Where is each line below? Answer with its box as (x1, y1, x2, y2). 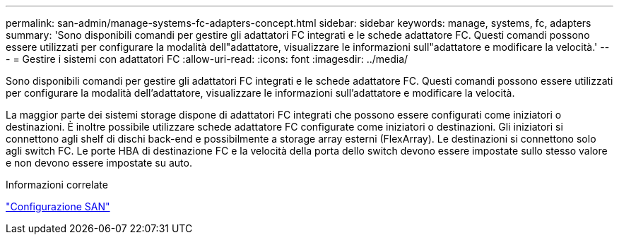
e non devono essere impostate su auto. (6, 157, 192, 169)
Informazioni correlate (6, 179, 108, 191)
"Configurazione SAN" (6, 200, 110, 212)
